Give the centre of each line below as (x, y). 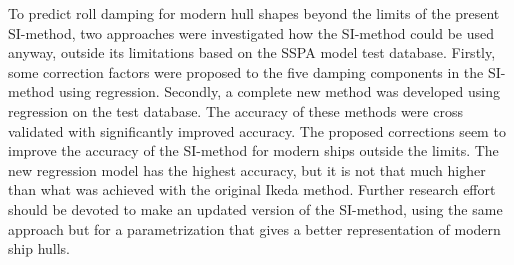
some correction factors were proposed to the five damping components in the (246, 71)
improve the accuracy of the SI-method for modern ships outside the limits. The (253, 150)
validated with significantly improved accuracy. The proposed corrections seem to (257, 130)
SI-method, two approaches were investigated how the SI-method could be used (251, 32)
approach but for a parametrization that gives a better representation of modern (254, 228)
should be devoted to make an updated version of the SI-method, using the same (255, 208)
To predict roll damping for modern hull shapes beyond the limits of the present (254, 13)
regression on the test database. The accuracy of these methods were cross (235, 110)
